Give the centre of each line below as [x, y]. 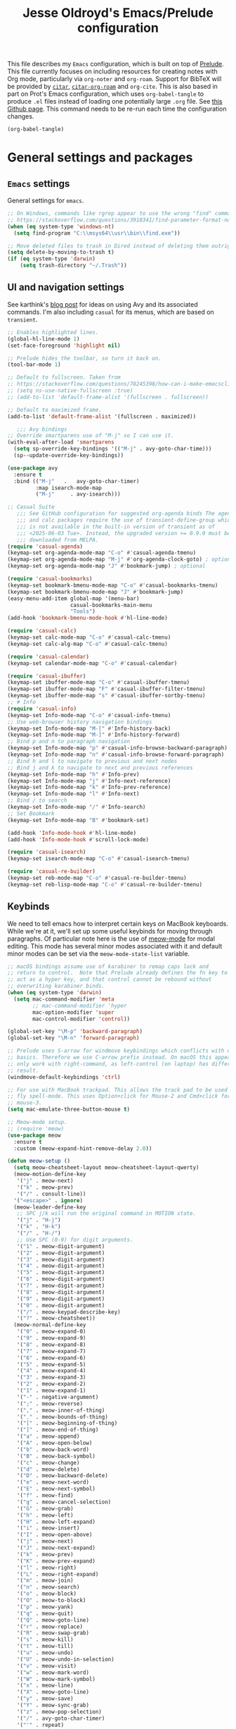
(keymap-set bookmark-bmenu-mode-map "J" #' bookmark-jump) [96, 592]
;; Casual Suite [31, 507]
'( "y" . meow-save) [45, 1699]
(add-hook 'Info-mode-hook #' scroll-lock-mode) [78, 839]
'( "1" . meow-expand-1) [51, 1391]
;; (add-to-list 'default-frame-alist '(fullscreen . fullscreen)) [108, 397]
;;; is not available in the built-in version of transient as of [116, 527]
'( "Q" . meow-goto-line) [53, 1620]
